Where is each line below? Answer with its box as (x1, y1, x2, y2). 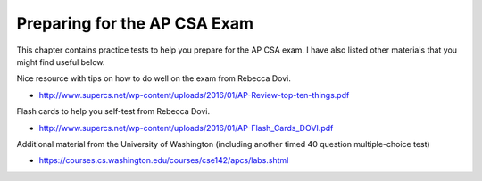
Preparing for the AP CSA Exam (16, 13, 254, 33)
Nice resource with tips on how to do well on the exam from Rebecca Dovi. (16, 73, 292, 84)
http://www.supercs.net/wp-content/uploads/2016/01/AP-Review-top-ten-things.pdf (38, 89, 350, 100)
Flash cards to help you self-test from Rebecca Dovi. (16, 106, 211, 117)
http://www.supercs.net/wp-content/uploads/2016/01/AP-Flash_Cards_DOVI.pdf (38, 122, 334, 133)
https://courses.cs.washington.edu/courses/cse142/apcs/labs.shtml (38, 155, 289, 166)
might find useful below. (16, 56, 105, 67)
